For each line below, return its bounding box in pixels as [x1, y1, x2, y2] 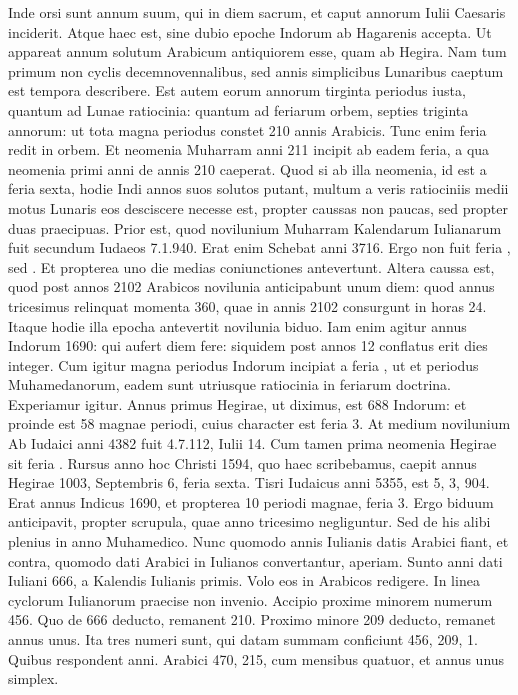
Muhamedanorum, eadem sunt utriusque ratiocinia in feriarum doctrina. [8, 374, 452, 395]
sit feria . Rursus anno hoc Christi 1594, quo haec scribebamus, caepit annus [8, 452, 477, 473]
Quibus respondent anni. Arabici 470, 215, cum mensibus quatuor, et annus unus [8, 648, 505, 669]
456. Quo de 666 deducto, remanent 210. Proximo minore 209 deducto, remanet [8, 609, 496, 630]
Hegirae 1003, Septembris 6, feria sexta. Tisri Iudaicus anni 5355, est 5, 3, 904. [8, 472, 490, 493]
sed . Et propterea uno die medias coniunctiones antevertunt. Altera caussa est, [8, 256, 495, 277]
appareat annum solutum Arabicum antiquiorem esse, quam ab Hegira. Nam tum [8, 41, 507, 62]
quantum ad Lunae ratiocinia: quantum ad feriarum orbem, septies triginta [8, 99, 469, 120]
